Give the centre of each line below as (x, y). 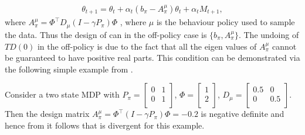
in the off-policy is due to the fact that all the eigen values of (147, 46)
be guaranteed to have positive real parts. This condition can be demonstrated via (152, 58)
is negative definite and (243, 114)
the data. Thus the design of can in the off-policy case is (106, 34)
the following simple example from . (69, 69)
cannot (284, 46)
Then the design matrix (47, 114)
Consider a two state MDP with (62, 94)
